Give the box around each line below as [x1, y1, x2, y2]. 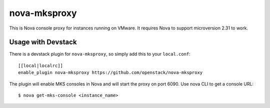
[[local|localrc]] [18, 62, 63, 68]
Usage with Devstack [9, 38, 77, 46]
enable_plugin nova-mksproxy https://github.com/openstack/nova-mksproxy [18, 70, 203, 75]
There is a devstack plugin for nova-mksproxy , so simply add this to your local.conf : [9, 51, 191, 57]
